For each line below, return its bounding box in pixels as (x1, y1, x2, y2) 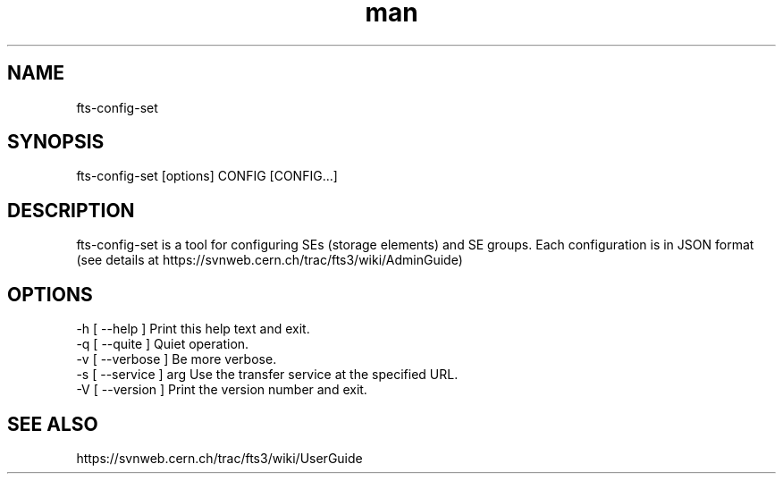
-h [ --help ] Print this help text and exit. (76, 321, 310, 337)
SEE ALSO (7, 412, 98, 435)
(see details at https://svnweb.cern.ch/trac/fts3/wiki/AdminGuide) (76, 252, 463, 268)
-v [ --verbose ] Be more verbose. (76, 351, 277, 367)
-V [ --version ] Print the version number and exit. (76, 382, 367, 398)
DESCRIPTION (7, 198, 135, 222)
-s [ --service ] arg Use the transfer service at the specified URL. (76, 367, 459, 383)
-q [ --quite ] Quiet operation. (76, 336, 249, 352)
